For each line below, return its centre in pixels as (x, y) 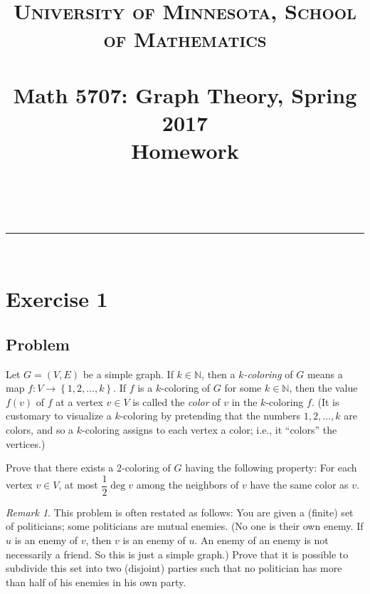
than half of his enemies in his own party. (96, 582)
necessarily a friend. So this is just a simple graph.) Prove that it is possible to (177, 554)
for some (243, 388)
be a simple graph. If (128, 374)
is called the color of (176, 401)
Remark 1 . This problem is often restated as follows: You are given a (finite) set (180, 512)
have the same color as (299, 485)
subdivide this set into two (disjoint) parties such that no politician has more (174, 568)
